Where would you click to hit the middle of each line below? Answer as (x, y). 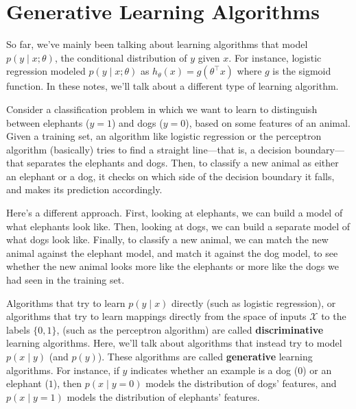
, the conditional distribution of (121, 57)
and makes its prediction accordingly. (84, 189)
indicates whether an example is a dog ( (214, 370)
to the (334, 316)
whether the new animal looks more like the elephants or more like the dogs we (173, 266)
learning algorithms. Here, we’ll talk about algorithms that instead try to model (174, 343)
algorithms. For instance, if (63, 370)
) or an (317, 370)
